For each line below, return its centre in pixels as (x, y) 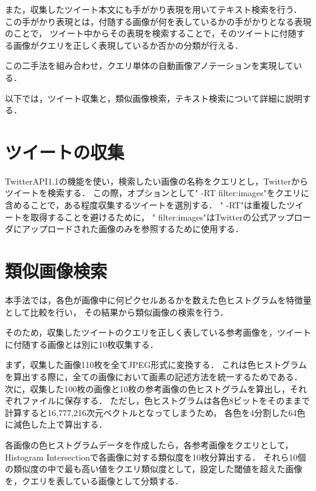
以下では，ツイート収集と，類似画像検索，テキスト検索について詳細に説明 (154, 98)
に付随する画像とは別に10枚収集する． (82, 344)
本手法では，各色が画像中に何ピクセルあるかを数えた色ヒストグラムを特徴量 (158, 299)
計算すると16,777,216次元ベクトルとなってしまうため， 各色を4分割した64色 (155, 412)
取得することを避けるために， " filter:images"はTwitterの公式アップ (162, 217)
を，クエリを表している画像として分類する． (94, 480)
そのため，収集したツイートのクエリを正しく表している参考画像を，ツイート (158, 332)
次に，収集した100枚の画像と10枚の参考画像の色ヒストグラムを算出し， (147, 388)
